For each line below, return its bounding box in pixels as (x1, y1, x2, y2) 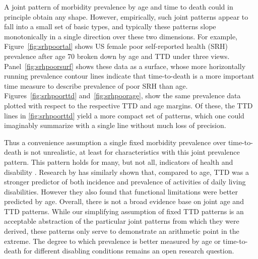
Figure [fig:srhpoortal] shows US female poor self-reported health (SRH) (4, 41, 228, 51)
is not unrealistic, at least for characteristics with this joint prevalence (23, 147, 240, 157)
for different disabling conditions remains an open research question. (23, 245, 234, 256)
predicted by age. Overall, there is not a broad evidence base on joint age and (4, 196, 244, 207)
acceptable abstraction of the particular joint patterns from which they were (4, 216, 239, 226)
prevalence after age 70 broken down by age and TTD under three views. (4, 50, 230, 61)
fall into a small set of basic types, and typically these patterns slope (4, 21, 216, 32)
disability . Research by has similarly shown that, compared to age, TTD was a (4, 166, 249, 177)
